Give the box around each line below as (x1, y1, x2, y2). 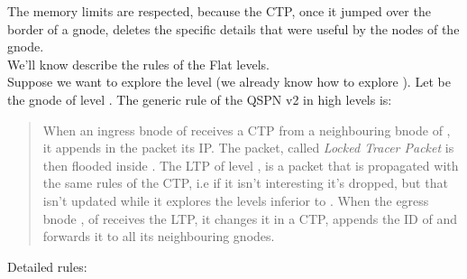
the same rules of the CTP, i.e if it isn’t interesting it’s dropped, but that (42, 173, 448, 192)
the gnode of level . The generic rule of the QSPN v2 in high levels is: (7, 89, 392, 108)
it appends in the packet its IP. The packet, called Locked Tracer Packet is (42, 138, 454, 157)
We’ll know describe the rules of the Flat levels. (7, 54, 270, 73)
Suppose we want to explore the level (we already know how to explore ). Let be (7, 72, 451, 91)
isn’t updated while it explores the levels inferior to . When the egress (42, 191, 429, 209)
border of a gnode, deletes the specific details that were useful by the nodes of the (7, 19, 460, 38)
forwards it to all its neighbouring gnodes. (42, 227, 275, 246)
